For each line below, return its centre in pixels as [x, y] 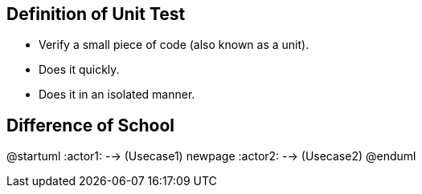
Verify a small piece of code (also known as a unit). [174, 45]
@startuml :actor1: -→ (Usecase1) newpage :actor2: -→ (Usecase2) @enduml [211, 156]
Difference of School [91, 125]
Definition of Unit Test [96, 14]
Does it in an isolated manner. [117, 95]
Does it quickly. [79, 70]
